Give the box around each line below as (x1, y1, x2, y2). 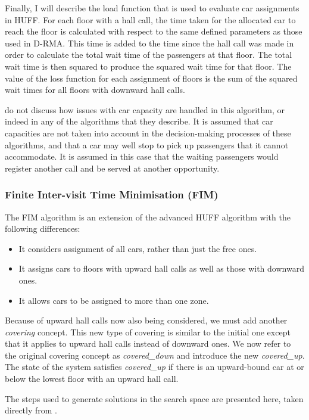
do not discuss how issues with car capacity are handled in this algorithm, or (5, 103, 285, 116)
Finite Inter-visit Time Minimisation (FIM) (5, 187, 219, 202)
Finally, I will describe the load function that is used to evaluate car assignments (5, 2, 299, 14)
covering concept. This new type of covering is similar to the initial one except (5, 325, 291, 338)
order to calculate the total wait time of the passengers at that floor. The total (5, 48, 292, 61)
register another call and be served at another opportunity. (5, 161, 220, 174)
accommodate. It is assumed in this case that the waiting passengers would (5, 150, 279, 163)
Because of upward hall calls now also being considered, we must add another (5, 314, 288, 326)
